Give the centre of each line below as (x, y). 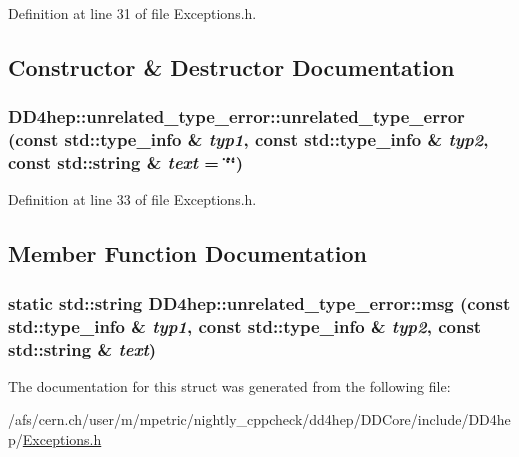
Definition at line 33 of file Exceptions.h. (132, 199)
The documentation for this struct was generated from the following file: (229, 385)
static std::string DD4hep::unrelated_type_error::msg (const (259, 302)
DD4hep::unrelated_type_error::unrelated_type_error (236, 116)
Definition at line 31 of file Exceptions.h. (132, 13)
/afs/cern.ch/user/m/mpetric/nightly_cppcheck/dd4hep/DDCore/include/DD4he (259, 419)
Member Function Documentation (188, 253)
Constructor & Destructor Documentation (231, 66)
